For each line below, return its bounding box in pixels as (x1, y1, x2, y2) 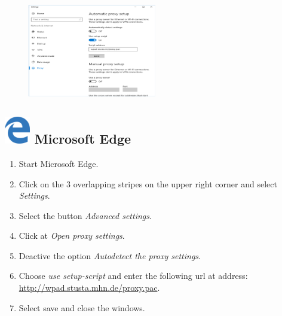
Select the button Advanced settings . (19, 209, 152, 221)
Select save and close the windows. (19, 301, 145, 314)
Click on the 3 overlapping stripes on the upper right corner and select (19, 177, 277, 190)
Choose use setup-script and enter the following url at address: (19, 269, 248, 282)
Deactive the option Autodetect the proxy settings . (19, 249, 201, 262)
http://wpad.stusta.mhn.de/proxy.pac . (19, 281, 160, 294)
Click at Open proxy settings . (19, 229, 125, 242)
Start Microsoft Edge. (19, 157, 99, 169)
